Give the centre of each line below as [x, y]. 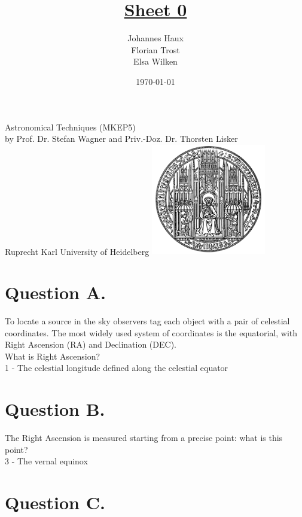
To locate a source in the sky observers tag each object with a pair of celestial [147, 321]
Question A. [55, 292]
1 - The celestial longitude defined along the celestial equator [117, 368]
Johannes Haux [155, 38]
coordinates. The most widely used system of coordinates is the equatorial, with [151, 332]
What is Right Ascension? [53, 356]
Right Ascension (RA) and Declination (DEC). [91, 344]
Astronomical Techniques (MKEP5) [70, 127]
